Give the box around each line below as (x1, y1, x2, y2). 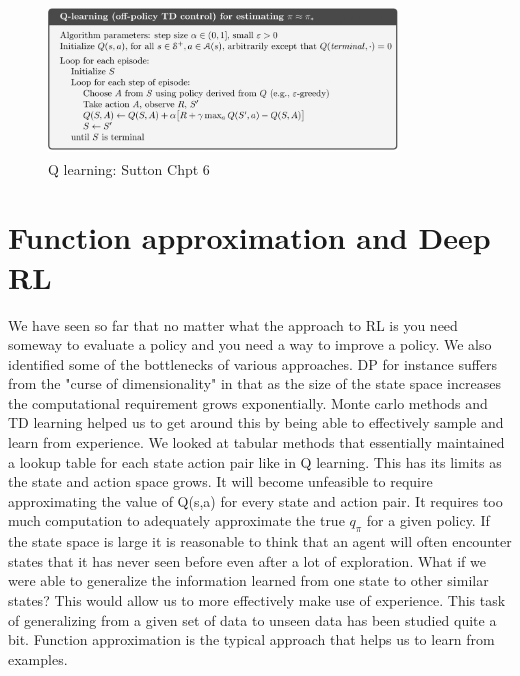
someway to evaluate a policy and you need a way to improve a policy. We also (8, 334, 492, 355)
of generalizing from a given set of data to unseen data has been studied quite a (8, 609, 497, 630)
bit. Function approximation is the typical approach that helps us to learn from (8, 629, 495, 650)
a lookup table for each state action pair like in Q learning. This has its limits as (8, 451, 502, 472)
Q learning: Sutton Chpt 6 (48, 158, 210, 179)
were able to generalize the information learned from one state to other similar (8, 570, 489, 591)
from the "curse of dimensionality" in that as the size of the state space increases (8, 373, 501, 394)
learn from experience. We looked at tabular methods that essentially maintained (8, 432, 505, 453)
